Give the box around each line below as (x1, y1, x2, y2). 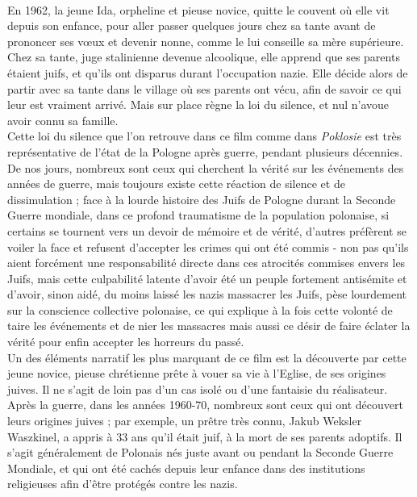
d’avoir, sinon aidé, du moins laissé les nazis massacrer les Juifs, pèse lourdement (7, 286, 407, 303)
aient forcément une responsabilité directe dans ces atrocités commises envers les (7, 254, 406, 271)
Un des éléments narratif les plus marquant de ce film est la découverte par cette (7, 349, 407, 365)
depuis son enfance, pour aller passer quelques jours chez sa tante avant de (7, 17, 376, 34)
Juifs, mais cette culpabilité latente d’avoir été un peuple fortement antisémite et (7, 269, 407, 286)
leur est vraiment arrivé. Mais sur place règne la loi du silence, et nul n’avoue (7, 96, 390, 113)
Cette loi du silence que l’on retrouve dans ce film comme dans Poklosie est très (7, 127, 402, 144)
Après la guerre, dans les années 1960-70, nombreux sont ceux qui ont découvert (7, 396, 403, 413)
